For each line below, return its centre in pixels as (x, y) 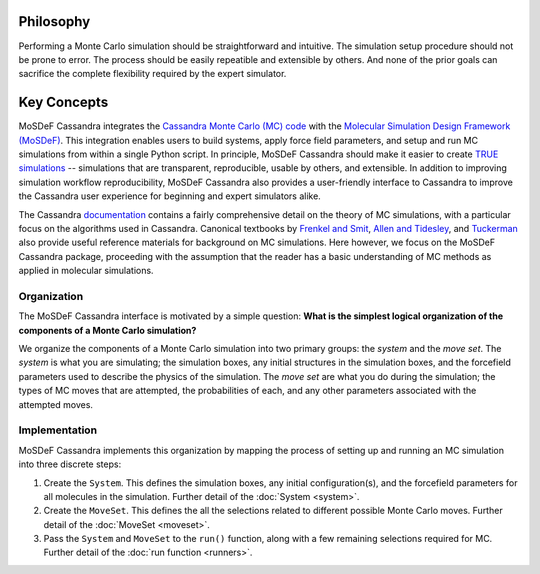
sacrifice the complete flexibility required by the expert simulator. (152, 74)
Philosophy (54, 21)
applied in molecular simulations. (86, 271)
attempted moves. (56, 404)
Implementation (58, 430)
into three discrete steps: (70, 464)
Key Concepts (63, 102)
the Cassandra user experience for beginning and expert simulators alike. (170, 196)
